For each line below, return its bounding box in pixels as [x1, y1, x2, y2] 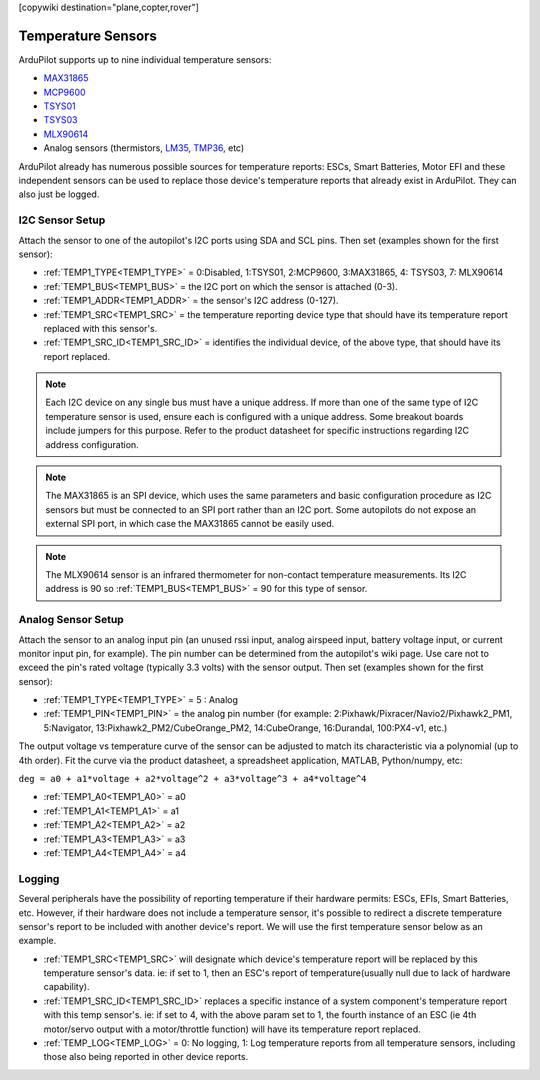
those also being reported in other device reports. [43, 1051, 249, 1063]
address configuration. [45, 438, 139, 450]
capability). [43, 981, 90, 993]
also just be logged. [18, 188, 100, 200]
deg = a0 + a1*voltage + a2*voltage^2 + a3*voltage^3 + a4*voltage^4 [18, 773, 367, 785]
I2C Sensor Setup [18, 213, 106, 227]
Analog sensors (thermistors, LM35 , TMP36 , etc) [43, 142, 245, 154]
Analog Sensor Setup [18, 613, 124, 627]
